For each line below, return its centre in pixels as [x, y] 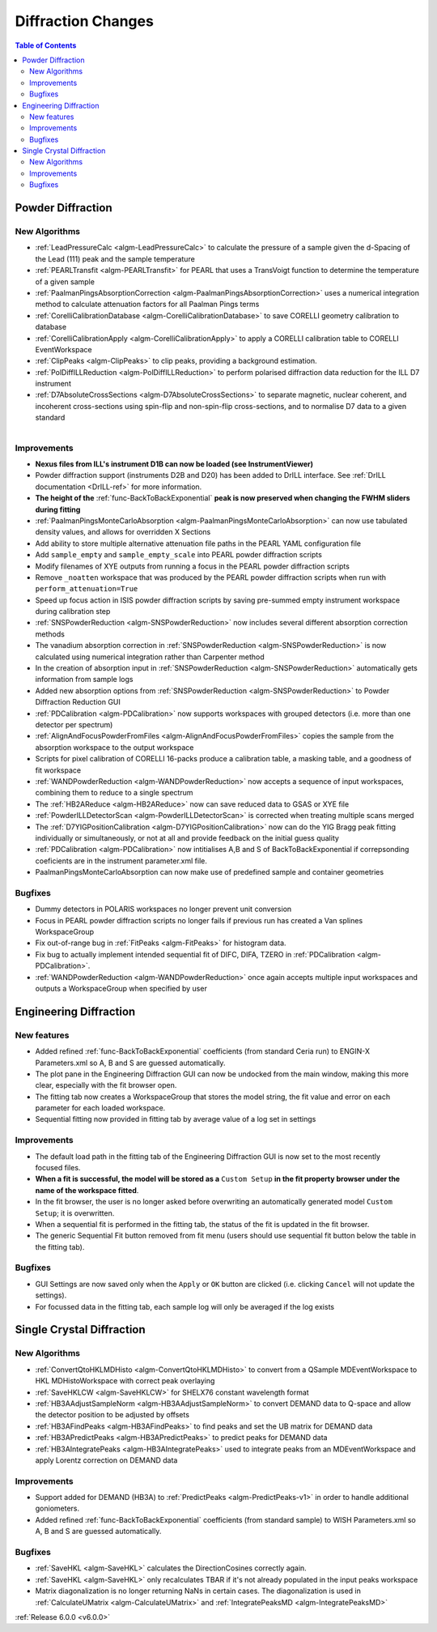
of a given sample [65, 281]
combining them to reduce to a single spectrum [114, 793]
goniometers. [57, 1508]
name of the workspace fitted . [87, 1190]
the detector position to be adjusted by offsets [112, 1415]
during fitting [58, 509]
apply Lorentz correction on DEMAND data [106, 1460]
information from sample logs [84, 680]
